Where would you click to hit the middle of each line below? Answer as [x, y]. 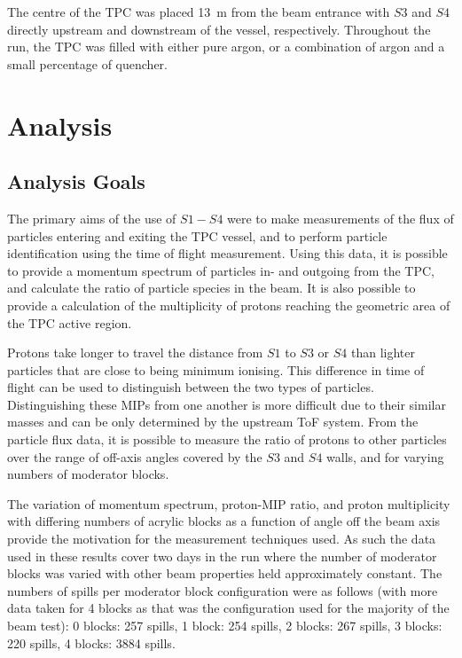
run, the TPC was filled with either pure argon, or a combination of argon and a [226, 47]
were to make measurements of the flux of [341, 218]
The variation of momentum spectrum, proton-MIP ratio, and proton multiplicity [229, 503]
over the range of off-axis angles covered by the [135, 456]
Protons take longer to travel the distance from [135, 352]
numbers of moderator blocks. [88, 474]
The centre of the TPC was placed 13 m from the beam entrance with [199, 12]
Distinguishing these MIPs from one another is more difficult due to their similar [227, 404]
